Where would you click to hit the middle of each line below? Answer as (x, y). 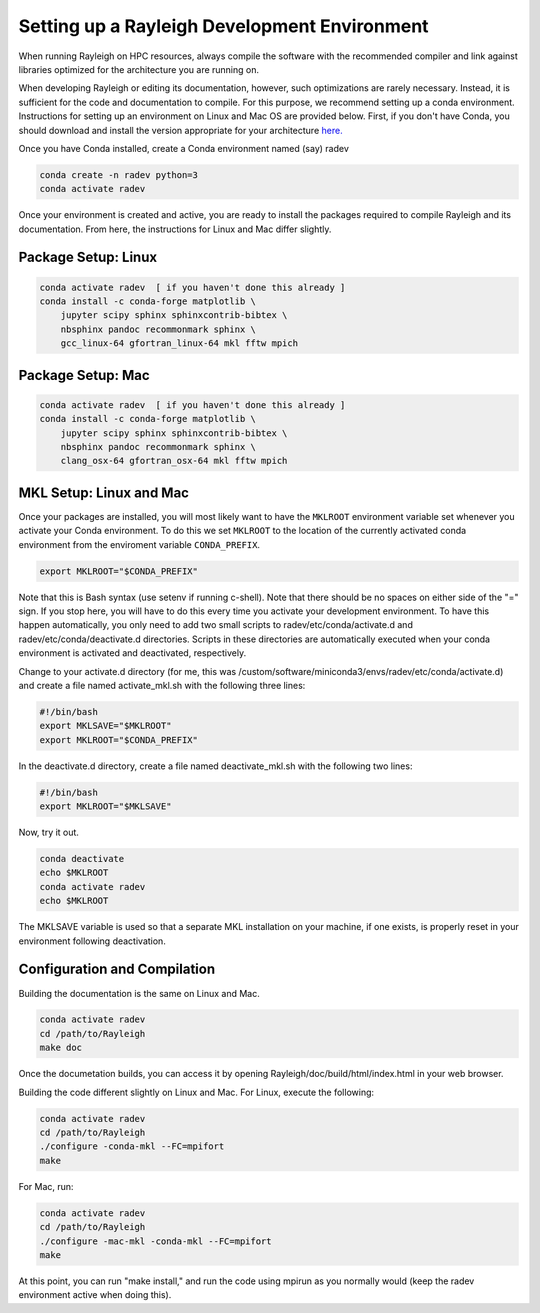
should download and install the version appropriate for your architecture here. (181, 130)
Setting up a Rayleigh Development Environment (223, 26)
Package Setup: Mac (84, 375)
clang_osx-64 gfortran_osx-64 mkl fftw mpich (174, 461)
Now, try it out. (49, 832)
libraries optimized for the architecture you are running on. (139, 69)
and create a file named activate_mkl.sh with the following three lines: (162, 685)
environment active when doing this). (95, 1295)
